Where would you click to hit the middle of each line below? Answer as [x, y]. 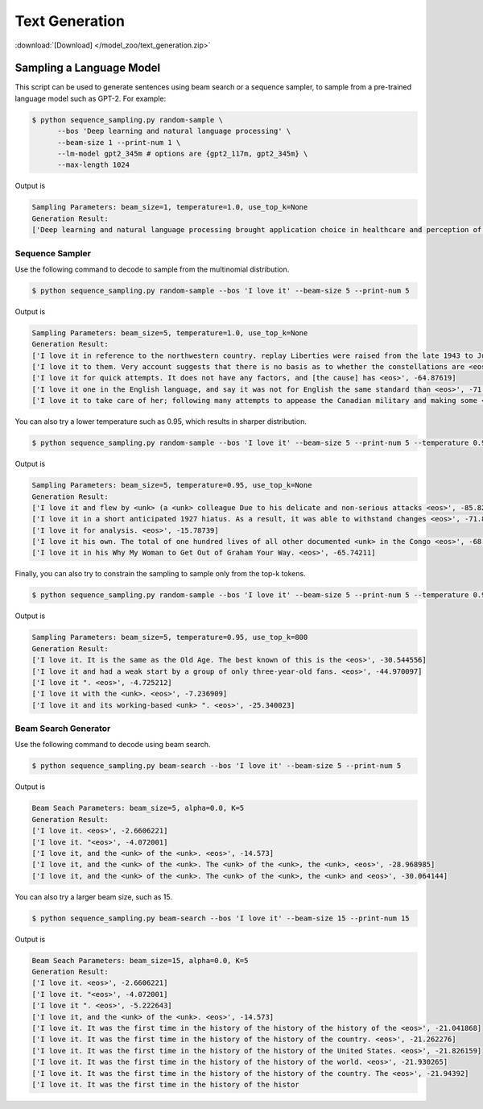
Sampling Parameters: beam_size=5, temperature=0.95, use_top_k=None [172, 485]
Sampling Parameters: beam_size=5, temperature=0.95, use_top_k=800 [170, 638]
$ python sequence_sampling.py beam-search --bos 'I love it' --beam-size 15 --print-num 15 [221, 918]
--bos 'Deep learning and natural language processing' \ [174, 131]
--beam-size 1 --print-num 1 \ [119, 142]
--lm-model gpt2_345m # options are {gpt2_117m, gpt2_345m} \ [183, 154]
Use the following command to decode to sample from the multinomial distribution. [152, 269]
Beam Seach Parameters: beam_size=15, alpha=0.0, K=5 [140, 960]
